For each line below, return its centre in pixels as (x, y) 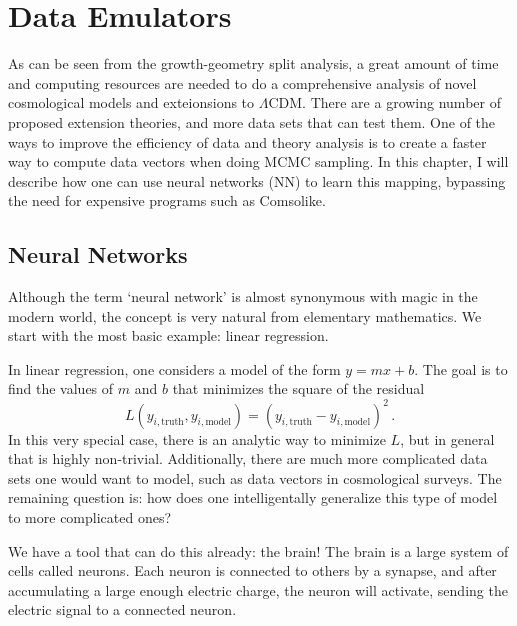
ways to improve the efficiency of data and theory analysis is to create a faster (247, 141)
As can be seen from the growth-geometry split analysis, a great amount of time (253, 63)
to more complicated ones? (90, 516)
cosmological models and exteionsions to (131, 102)
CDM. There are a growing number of (384, 102)
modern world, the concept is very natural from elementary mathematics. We (245, 315)
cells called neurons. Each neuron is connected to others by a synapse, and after (252, 570)
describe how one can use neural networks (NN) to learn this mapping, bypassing (257, 180)
